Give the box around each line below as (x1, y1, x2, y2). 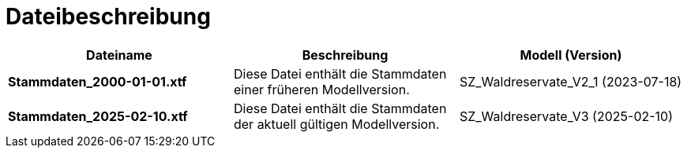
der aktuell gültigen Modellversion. (233, 115, 440, 132)
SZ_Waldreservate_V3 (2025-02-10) (459, 108, 674, 124)
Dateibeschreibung (6, 3, 211, 30)
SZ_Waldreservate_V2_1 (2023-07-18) (459, 73, 682, 90)
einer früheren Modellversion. (233, 81, 410, 97)
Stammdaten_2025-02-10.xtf (8, 108, 188, 124)
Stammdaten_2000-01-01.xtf (8, 73, 187, 90)
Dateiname (86, 46, 152, 63)
